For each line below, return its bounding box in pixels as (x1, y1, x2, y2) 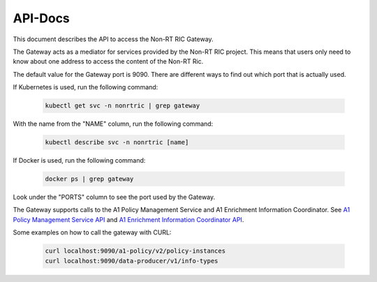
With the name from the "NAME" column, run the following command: (13, 119, 214, 128)
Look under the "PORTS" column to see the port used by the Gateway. (13, 193, 216, 202)
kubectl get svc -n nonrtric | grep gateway (45, 102, 200, 110)
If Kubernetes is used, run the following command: (13, 83, 158, 91)
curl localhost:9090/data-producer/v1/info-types (45, 257, 219, 265)
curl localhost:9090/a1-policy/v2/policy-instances (45, 247, 226, 255)
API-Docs (13, 10, 70, 26)
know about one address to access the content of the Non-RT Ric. (13, 57, 204, 66)
